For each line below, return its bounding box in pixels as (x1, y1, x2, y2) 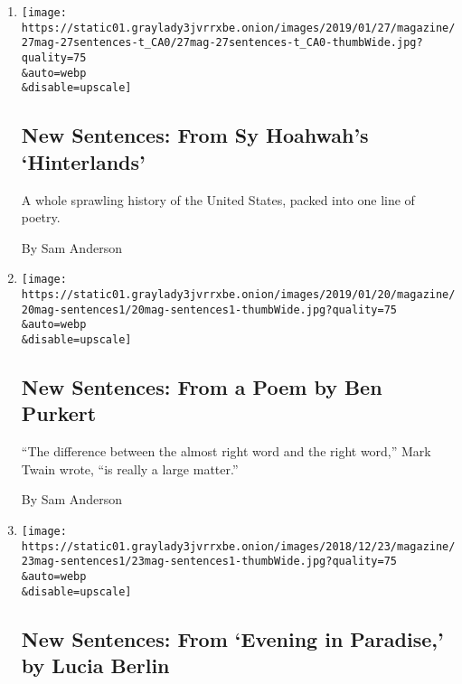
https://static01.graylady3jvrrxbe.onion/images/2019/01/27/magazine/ (21, 21, 456, 34)
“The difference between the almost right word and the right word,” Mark (21, 442, 431, 461)
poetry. (21, 208, 61, 227)
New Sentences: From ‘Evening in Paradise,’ (21, 624, 444, 652)
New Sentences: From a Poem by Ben (21, 372, 382, 400)
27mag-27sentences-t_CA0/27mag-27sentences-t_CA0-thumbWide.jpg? (21, 36, 423, 50)
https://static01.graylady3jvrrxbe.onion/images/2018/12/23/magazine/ (21, 539, 456, 553)
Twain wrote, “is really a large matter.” (21, 459, 239, 478)
